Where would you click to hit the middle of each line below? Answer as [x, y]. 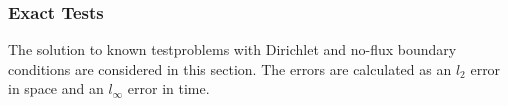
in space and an [56, 88]
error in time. [168, 88]
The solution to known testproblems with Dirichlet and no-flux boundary [232, 49]
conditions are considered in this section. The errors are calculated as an [230, 68]
